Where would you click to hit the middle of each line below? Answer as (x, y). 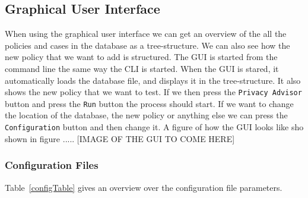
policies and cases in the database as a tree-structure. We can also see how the (147, 45)
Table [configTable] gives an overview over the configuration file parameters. (144, 187)
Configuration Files (52, 165)
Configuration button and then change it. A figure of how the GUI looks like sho (154, 127)
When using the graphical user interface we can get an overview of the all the (146, 34)
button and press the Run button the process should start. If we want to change (149, 103)
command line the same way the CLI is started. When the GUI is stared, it (142, 68)
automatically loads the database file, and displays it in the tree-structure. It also (153, 80)
